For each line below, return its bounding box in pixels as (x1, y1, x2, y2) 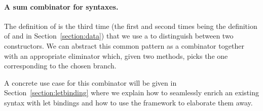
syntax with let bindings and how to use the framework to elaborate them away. (4, 97, 253, 107)
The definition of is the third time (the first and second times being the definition (4, 20, 257, 31)
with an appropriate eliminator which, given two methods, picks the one (4, 50, 228, 61)
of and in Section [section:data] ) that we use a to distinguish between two (4, 30, 234, 41)
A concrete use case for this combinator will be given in (4, 77, 177, 88)
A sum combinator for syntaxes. (4, 1, 119, 12)
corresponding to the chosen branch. (4, 60, 117, 71)
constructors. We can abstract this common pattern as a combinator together (4, 40, 244, 51)
